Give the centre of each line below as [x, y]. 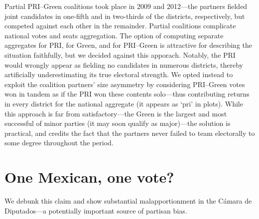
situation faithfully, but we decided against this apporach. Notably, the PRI [120, 55]
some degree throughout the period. [59, 143]
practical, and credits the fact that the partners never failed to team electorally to [130, 133]
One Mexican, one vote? [89, 177]
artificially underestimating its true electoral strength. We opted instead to [119, 74]
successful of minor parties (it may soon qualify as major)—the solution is [118, 123]
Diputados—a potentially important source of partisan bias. [96, 210]
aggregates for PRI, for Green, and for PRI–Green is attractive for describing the [129, 45]
